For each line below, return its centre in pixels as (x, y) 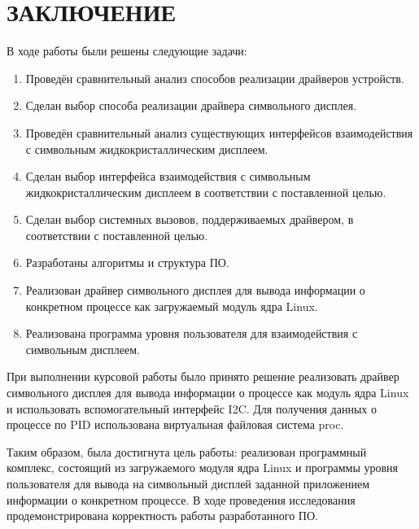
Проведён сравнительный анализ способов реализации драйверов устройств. (215, 78)
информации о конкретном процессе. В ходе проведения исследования (181, 499)
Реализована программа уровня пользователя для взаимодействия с (192, 333)
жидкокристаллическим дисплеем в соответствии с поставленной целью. (206, 192)
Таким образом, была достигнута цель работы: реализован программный (187, 451)
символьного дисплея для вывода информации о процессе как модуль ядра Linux (208, 393)
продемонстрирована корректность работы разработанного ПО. (162, 516)
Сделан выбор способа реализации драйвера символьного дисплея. (191, 105)
